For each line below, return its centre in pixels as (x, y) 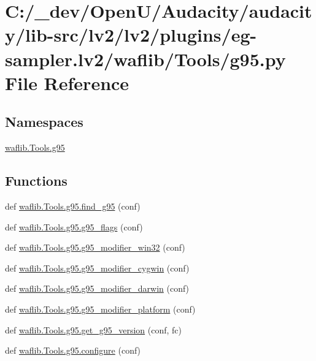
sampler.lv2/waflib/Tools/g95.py (145, 59)
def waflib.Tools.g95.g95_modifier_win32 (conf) (95, 247)
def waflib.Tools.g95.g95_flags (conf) (74, 226)
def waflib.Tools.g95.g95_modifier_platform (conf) (100, 309)
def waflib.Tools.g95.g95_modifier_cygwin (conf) (97, 268)
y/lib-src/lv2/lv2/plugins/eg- (131, 35)
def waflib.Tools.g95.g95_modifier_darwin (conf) (97, 288)
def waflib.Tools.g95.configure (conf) (73, 350)
